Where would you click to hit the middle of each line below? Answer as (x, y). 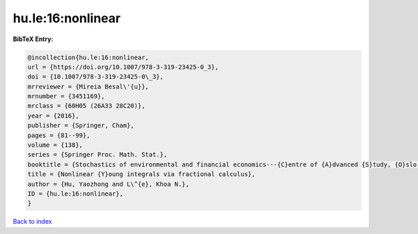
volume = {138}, (55, 145)
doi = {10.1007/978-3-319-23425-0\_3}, (95, 77)
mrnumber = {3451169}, (66, 96)
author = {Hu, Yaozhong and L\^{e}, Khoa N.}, (108, 184)
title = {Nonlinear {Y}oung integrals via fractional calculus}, (141, 174)
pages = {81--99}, (59, 135)
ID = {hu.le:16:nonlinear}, (75, 194)
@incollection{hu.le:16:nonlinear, (88, 57)
